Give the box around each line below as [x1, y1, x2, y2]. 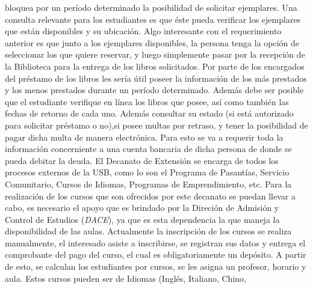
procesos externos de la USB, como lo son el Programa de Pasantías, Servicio [5, 166, 290, 178]
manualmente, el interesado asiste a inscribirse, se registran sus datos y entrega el [5, 236, 306, 249]
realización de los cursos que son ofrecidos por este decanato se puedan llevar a [5, 189, 296, 202]
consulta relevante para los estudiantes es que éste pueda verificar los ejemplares [5, 13, 301, 25]
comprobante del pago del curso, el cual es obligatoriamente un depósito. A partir [5, 248, 306, 261]
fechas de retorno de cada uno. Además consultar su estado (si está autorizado [5, 107, 294, 120]
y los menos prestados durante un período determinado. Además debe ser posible [5, 84, 304, 96]
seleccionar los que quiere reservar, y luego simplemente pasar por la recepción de [5, 48, 305, 61]
